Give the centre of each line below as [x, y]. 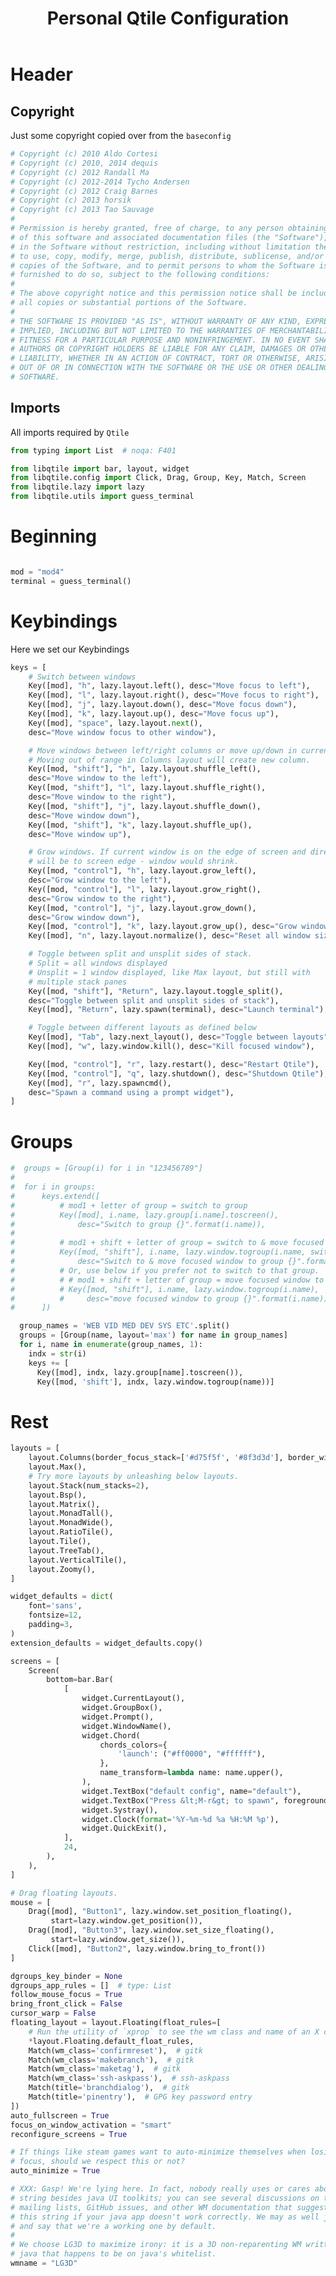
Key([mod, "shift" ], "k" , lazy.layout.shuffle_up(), [140, 825]
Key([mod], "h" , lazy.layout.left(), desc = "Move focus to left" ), [169, 686]
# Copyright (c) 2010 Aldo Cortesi [84, 154]
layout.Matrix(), [64, 1504]
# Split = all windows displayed [98, 963]
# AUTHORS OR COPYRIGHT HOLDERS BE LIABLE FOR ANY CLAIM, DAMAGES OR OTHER [171, 349]
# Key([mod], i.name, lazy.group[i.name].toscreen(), [145, 1215]
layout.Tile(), [60, 1542]
